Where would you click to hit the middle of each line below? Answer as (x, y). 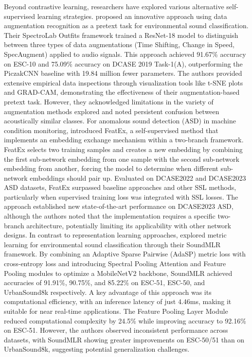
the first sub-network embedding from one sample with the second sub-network (122, 159)
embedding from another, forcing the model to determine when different (111, 168)
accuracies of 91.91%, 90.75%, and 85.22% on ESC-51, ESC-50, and (105, 282)
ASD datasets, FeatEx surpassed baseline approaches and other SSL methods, (120, 187)
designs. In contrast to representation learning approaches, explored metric (115, 235)
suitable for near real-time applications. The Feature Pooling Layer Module (116, 311)
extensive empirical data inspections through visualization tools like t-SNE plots (124, 82)
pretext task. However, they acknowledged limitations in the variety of (109, 101)
